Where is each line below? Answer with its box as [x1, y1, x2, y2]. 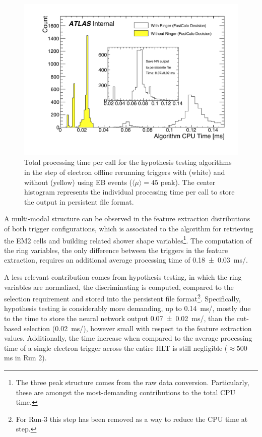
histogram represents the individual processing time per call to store [24, 186, 235, 197]
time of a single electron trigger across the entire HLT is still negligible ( [4, 342, 228, 353]
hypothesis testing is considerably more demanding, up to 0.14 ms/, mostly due [4, 303, 251, 314]
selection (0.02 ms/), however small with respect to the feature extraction [23, 323, 252, 333]
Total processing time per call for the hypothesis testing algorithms [24, 157, 232, 167]
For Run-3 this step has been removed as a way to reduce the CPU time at [16, 413, 248, 424]
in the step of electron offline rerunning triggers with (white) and [24, 166, 225, 177]
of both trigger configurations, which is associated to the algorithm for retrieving [4, 223, 253, 233]
